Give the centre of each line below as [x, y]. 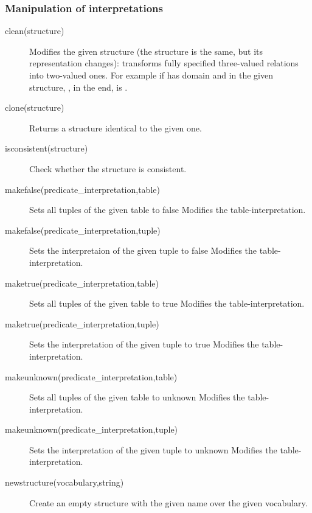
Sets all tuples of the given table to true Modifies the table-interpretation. [167, 303]
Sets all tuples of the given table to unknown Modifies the [137, 397]
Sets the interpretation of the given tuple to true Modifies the [144, 344]
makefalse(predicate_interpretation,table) [82, 189]
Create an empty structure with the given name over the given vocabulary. [168, 502]
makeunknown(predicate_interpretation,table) [91, 376]
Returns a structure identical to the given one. [116, 127]
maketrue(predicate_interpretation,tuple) [82, 323]
